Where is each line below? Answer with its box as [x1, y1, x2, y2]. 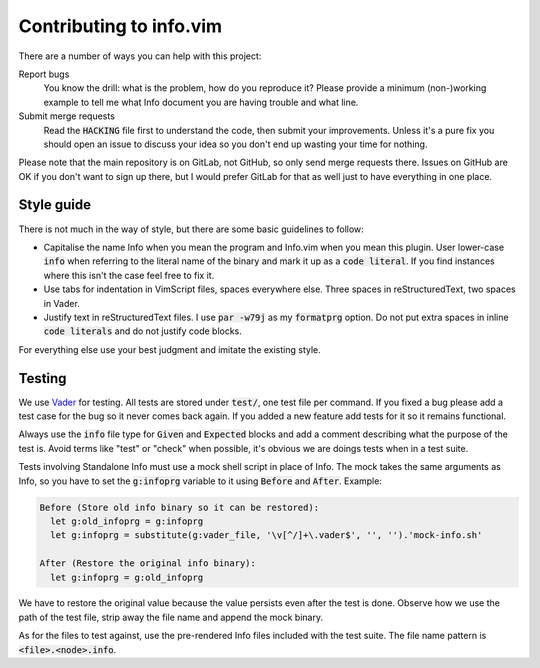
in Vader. [43, 297, 80, 309]
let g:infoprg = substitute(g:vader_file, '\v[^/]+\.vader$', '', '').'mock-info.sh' [50, 530, 483, 541]
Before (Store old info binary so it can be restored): [39, 501, 320, 513]
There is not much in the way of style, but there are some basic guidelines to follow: [18, 223, 364, 235]
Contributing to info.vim [18, 15, 223, 37]
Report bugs [18, 68, 70, 80]
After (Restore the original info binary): [39, 558, 257, 569]
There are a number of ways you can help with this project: [18, 50, 262, 62]
